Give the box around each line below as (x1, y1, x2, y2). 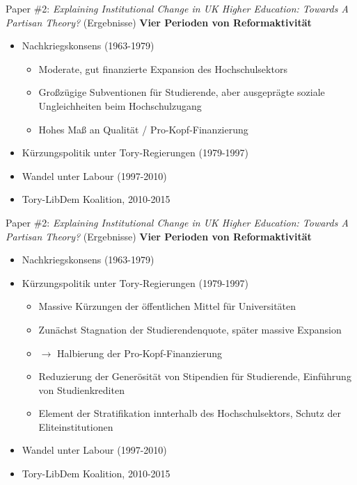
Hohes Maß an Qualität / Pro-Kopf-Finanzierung (38, 122, 248, 136)
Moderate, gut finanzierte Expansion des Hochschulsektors (38, 61, 287, 76)
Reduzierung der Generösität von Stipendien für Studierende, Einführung (38, 369, 351, 384)
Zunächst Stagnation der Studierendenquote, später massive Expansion (38, 322, 342, 336)
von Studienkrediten (38, 382, 125, 397)
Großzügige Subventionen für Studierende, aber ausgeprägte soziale (38, 85, 325, 99)
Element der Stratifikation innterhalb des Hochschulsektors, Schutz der (38, 406, 341, 420)
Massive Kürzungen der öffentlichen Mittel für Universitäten (38, 299, 296, 313)
